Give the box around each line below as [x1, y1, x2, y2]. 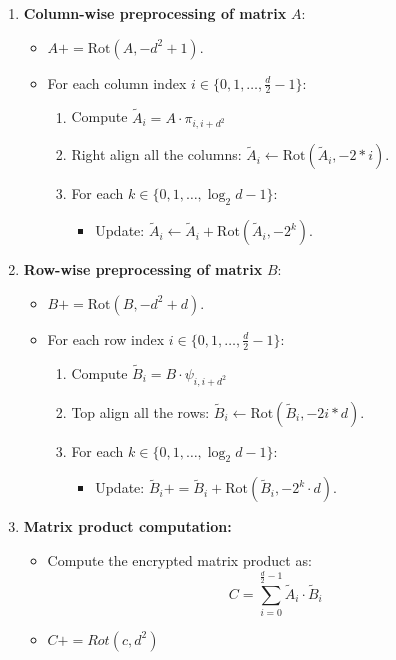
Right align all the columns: [71, 144, 242, 165]
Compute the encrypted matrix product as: [47, 550, 312, 571]
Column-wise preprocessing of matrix [23, 3, 287, 23]
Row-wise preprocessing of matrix [23, 259, 263, 280]
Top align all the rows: [71, 401, 210, 422]
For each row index [47, 328, 165, 349]
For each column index [47, 72, 187, 93]
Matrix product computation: [23, 516, 232, 537]
